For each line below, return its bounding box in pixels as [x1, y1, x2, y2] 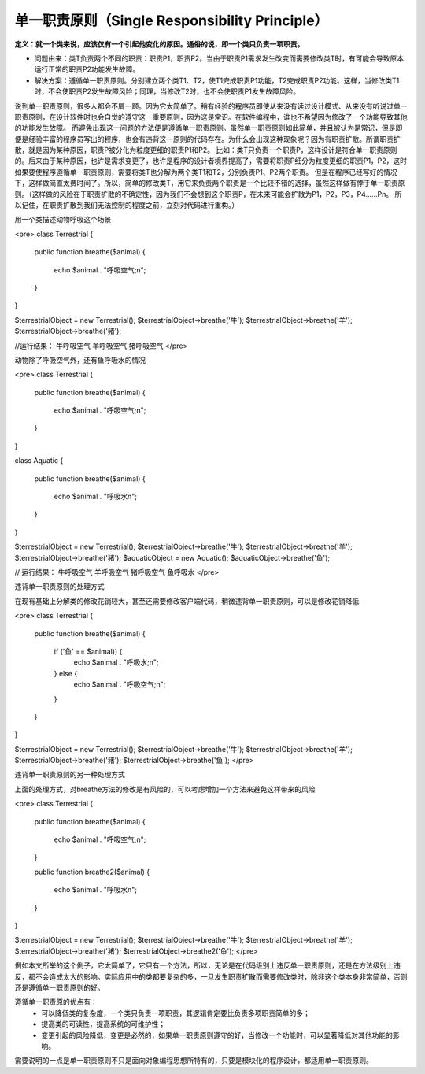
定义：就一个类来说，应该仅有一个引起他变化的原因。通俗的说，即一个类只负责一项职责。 [14, 39, 305, 49]
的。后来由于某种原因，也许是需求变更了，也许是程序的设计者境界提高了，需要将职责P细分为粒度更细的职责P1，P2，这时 [14, 156, 408, 165]
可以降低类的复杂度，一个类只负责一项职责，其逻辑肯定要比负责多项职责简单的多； [41, 1008, 310, 1017]
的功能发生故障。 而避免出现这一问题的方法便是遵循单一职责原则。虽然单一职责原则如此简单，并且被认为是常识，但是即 [14, 123, 403, 133]
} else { [54, 668, 78, 678]
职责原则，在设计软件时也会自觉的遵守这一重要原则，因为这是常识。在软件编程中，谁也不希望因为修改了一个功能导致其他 [14, 112, 408, 121]
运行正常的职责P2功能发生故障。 [34, 65, 140, 74]
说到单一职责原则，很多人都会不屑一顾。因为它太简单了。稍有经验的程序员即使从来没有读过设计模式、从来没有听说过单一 [14, 101, 408, 110]
